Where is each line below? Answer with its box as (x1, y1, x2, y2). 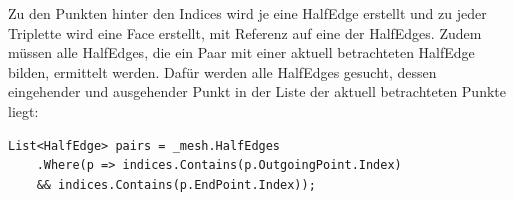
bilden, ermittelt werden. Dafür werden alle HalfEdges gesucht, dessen (8, 61, 437, 82)
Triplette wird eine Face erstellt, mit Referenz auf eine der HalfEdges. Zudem (8, 22, 482, 43)
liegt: (8, 100, 39, 121)
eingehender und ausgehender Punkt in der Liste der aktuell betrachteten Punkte (8, 81, 506, 102)
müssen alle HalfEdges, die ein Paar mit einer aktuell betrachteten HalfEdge (8, 42, 475, 63)
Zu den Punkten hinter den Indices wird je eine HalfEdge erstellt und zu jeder (8, 3, 487, 23)
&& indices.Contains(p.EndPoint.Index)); (36, 177, 316, 192)
